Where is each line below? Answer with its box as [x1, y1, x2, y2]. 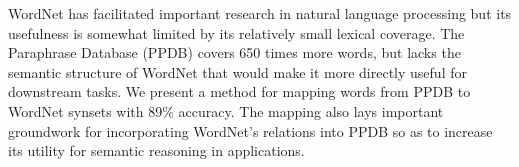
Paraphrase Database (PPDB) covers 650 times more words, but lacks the [8, 42, 461, 63]
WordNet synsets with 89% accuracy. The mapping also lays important [8, 100, 444, 121]
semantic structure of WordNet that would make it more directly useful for [8, 61, 467, 82]
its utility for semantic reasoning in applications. [8, 140, 305, 161]
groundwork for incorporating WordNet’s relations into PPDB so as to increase [8, 120, 493, 141]
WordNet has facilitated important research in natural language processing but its [8, 3, 512, 23]
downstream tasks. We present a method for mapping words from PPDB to [8, 81, 471, 102]
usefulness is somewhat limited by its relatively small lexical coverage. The [8, 22, 465, 43]
